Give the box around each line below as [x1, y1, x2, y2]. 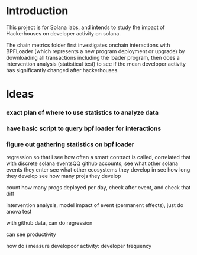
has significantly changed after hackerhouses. [6, 66, 120, 73]
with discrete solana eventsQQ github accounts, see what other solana [6, 160, 179, 167]
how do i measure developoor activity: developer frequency [6, 243, 152, 250]
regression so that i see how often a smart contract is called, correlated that [6, 154, 191, 161]
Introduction [6, 4, 69, 18]
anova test [6, 208, 32, 215]
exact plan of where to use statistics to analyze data [6, 108, 159, 117]
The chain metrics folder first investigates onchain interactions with [6, 41, 170, 49]
